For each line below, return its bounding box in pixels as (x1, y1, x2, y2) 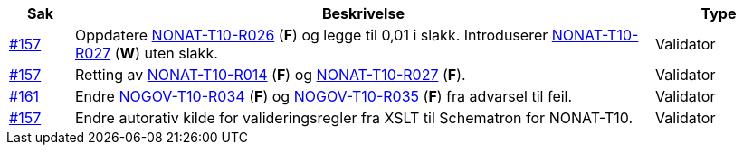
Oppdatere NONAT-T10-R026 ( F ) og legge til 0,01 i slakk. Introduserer (74, 26, 548, 44)
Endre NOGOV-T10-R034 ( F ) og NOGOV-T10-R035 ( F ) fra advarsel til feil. (74, 87, 573, 105)
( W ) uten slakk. (114, 44, 218, 62)
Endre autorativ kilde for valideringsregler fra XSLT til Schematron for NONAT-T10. (74, 109, 633, 127)
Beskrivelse (322, 4, 405, 22)
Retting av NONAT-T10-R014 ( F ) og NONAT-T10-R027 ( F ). (74, 66, 466, 84)
